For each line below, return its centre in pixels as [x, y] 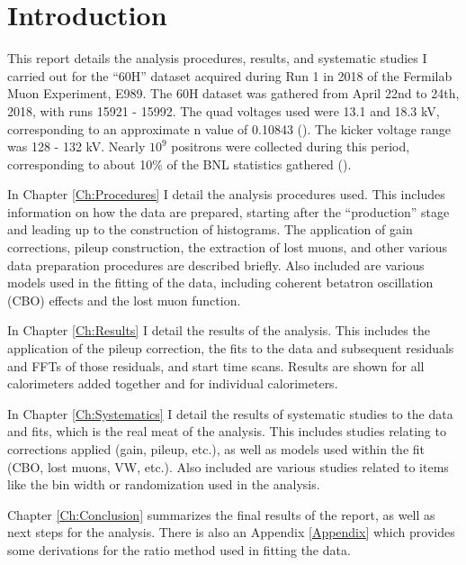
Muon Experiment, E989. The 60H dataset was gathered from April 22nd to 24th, [233, 93]
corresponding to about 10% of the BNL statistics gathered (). [179, 164]
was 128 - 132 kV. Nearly [76, 146]
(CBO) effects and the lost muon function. [124, 300]
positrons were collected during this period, [291, 146]
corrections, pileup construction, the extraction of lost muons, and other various [228, 247]
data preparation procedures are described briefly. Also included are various [216, 264]
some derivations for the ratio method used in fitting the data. [179, 549]
